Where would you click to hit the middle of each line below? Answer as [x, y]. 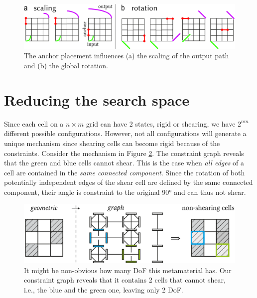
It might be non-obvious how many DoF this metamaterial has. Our [128, 270]
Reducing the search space [97, 99]
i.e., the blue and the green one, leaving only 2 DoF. [104, 289]
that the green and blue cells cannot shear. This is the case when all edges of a [124, 163]
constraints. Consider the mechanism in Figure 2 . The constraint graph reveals [124, 153]
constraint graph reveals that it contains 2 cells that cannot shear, [125, 280]
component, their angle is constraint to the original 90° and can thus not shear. [125, 192]
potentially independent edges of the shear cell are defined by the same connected [128, 182]
